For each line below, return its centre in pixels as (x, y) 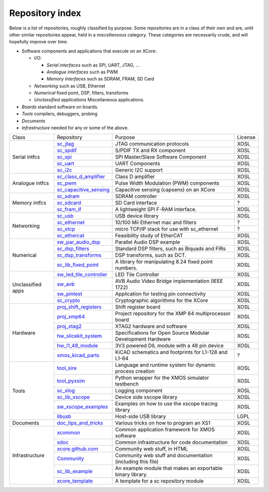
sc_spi (65, 157)
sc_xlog (66, 391)
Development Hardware (143, 339)
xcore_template (75, 481)
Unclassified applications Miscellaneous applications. (89, 100)
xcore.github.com (77, 449)
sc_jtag (66, 144)
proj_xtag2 (69, 326)
